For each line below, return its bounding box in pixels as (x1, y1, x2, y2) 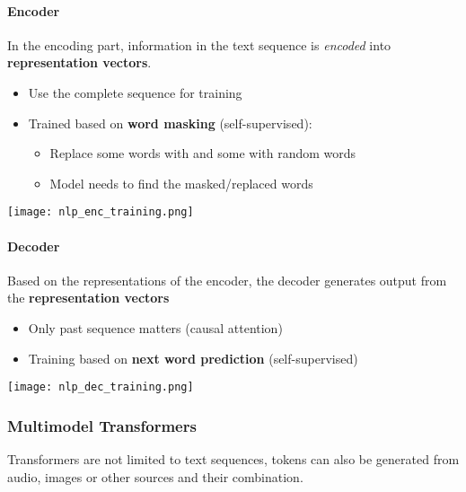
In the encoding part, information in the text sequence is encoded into (7, 35, 391, 54)
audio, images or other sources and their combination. (7, 467, 303, 486)
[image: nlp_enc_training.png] (7, 206, 194, 219)
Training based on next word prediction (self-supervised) (28, 348, 358, 367)
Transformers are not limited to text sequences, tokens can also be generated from (7, 450, 460, 469)
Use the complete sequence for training (28, 83, 242, 101)
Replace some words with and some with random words (49, 144, 356, 163)
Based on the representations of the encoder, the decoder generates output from (7, 270, 447, 289)
